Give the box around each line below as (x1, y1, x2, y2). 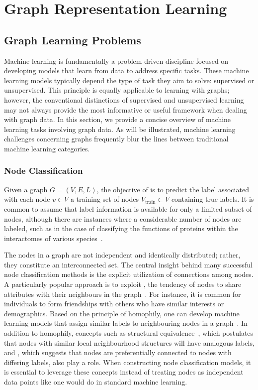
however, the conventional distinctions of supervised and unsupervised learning (4, 94, 244, 105)
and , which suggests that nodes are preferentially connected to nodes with (4, 347, 232, 358)
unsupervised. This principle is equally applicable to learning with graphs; (4, 85, 230, 95)
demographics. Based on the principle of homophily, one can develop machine (4, 308, 240, 318)
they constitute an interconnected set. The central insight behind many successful (4, 259, 253, 269)
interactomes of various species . (4, 233, 103, 243)
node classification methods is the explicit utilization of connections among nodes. (4, 269, 254, 279)
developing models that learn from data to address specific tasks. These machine (4, 65, 249, 76)
